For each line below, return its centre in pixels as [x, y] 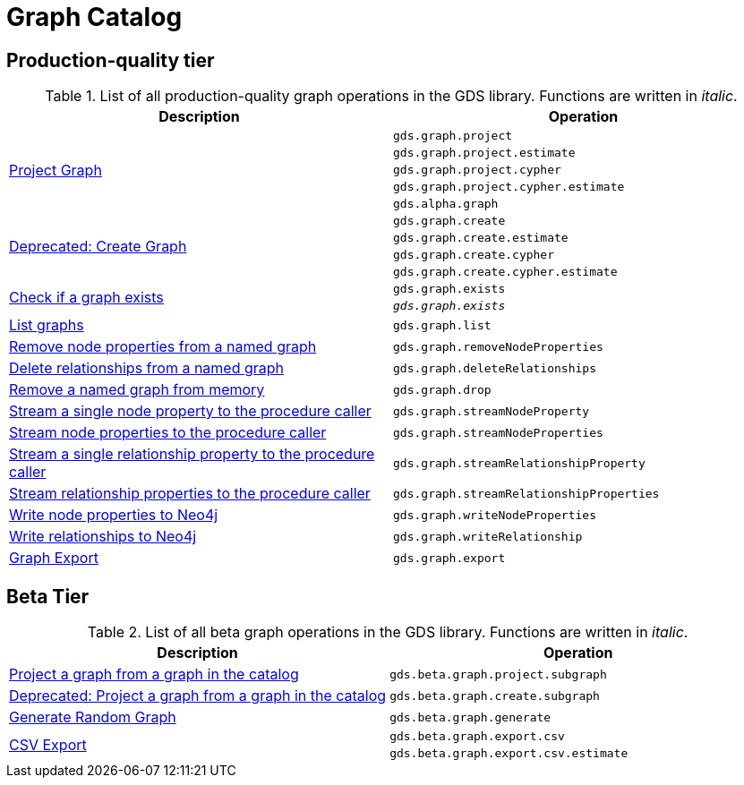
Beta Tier [48, 596]
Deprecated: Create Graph [98, 247]
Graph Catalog [94, 17]
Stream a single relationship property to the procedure [192, 454]
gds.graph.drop [442, 389]
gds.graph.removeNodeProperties [498, 346]
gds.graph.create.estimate [481, 238]
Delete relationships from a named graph [147, 368]
